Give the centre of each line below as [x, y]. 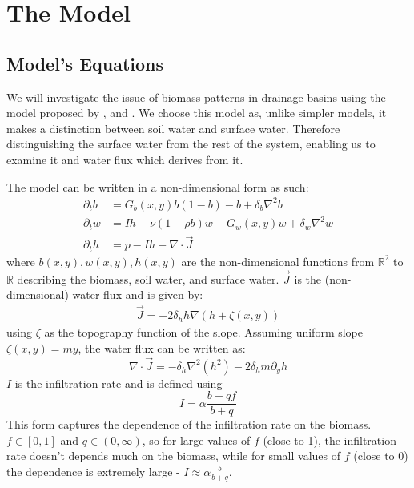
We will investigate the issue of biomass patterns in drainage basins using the [196, 97]
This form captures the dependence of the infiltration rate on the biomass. [189, 424]
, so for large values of [196, 440]
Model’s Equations [85, 63]
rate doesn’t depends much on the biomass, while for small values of [174, 456]
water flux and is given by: [138, 294]
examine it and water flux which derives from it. [125, 159]
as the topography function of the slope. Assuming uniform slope [203, 332]
